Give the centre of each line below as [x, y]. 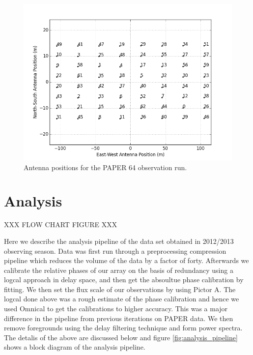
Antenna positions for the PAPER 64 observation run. [105, 167]
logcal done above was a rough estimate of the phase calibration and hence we [122, 299]
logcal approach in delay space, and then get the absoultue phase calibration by [124, 280]
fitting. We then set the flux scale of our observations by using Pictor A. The [120, 289]
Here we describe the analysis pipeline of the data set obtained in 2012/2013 [119, 241]
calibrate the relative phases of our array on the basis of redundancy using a [119, 270]
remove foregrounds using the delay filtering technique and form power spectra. [123, 328]
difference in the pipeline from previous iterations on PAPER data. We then [119, 318]
